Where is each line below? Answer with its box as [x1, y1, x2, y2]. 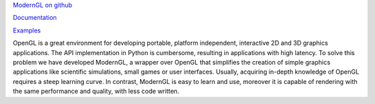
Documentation [12, 14, 57, 22]
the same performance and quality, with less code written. [12, 87, 180, 96]
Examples [12, 26, 41, 34]
